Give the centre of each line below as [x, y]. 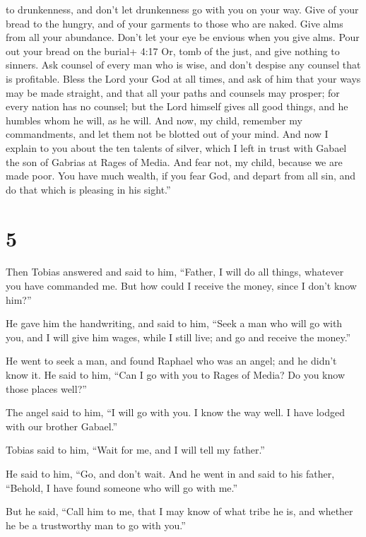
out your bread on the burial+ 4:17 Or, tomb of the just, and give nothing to [173, 51]
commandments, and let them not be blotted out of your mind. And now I [167, 134]
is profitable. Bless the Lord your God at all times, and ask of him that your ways [183, 78]
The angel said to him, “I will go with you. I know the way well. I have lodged [175, 412]
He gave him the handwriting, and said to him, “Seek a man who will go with [174, 323]
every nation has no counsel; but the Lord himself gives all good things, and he [177, 106]
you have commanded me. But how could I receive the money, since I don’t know [181, 286]
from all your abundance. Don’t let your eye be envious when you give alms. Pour [183, 37]
